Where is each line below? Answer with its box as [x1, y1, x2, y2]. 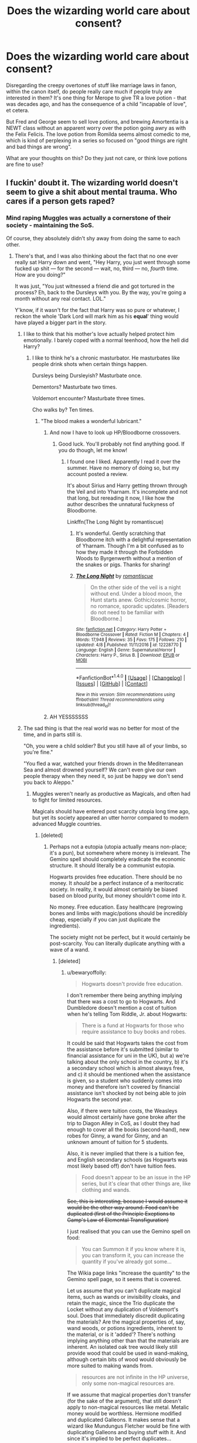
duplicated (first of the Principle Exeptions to [67, 1210, 175, 1217]
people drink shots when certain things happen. [32, 360, 148, 367]
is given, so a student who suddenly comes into [67, 1077, 182, 1084]
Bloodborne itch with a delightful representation [76, 536, 191, 543]
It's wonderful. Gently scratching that [76, 530, 166, 537]
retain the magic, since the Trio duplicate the [67, 1299, 175, 1306]
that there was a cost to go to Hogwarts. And [67, 998, 176, 1005]
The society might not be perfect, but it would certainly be [49, 933, 191, 940]
